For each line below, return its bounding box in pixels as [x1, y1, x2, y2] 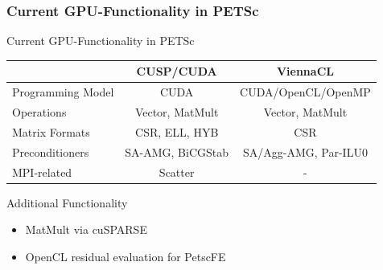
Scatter [159, 163, 195, 180]
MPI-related [12, 163, 72, 180]
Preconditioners [12, 143, 89, 160]
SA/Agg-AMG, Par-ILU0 [242, 143, 368, 160]
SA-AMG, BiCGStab [125, 143, 229, 160]
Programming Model [12, 84, 114, 100]
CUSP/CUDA [136, 63, 217, 80]
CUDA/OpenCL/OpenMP [240, 84, 371, 100]
